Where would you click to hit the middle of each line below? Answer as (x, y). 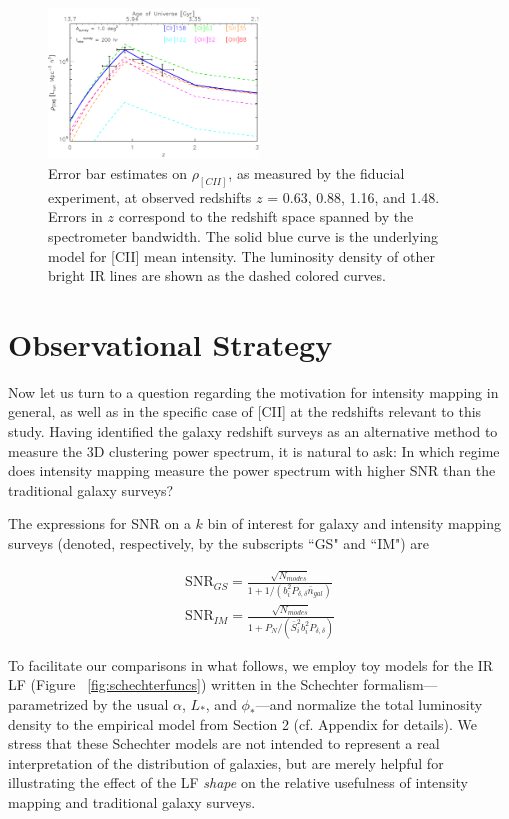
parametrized (48, 703)
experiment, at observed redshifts (150, 196)
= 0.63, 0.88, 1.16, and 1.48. (353, 196)
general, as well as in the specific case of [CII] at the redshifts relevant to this (245, 411)
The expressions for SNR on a (99, 523)
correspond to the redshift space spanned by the (266, 216)
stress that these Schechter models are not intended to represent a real (224, 743)
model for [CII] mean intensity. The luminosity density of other (241, 255)
